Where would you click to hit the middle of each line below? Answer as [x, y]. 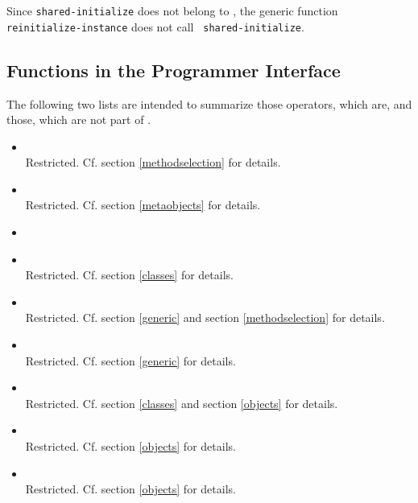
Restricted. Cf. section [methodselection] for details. [153, 162]
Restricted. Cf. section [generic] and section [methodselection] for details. [205, 317]
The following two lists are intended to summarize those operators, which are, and [209, 103]
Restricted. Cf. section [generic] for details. [130, 360]
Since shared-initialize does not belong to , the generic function [172, 10]
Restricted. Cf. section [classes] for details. [129, 275]
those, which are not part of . [79, 120]
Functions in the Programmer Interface [174, 70]
